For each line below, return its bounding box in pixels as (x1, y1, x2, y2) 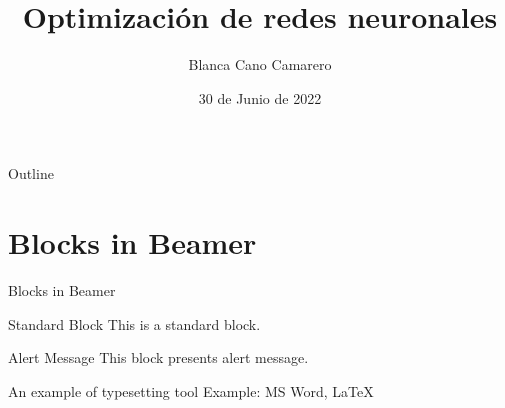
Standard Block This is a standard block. (8, 313, 261, 334)
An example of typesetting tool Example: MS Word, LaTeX (8, 380, 374, 401)
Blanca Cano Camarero (188, 54, 332, 75)
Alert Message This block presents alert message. (8, 347, 309, 368)
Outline (8, 163, 54, 184)
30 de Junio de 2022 (198, 87, 322, 108)
